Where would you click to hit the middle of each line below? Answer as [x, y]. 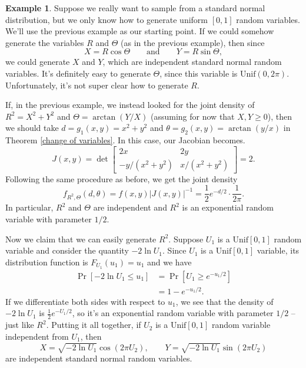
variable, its [278, 250]
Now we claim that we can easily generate [81, 239]
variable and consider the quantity [67, 250]
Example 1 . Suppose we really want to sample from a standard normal [135, 8]
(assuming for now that [193, 116]
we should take [32, 128]
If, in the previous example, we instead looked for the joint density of [130, 105]
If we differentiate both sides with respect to [85, 301]
